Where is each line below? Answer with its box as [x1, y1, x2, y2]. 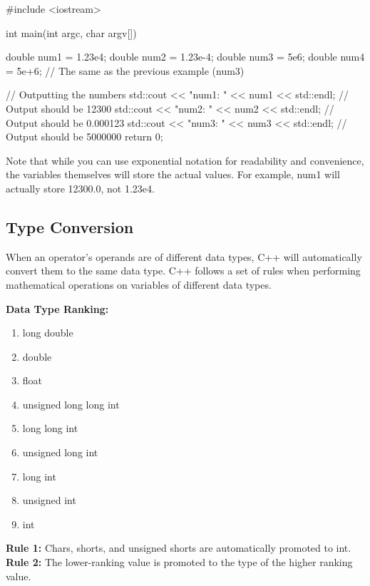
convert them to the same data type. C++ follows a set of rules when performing [6, 263, 361, 278]
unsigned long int [22, 445, 98, 460]
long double [22, 325, 73, 340]
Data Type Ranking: [6, 301, 109, 316]
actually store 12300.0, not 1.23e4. [6, 180, 155, 195]
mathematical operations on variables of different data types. [6, 277, 272, 292]
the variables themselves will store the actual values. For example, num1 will [6, 167, 340, 182]
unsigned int [22, 493, 76, 508]
